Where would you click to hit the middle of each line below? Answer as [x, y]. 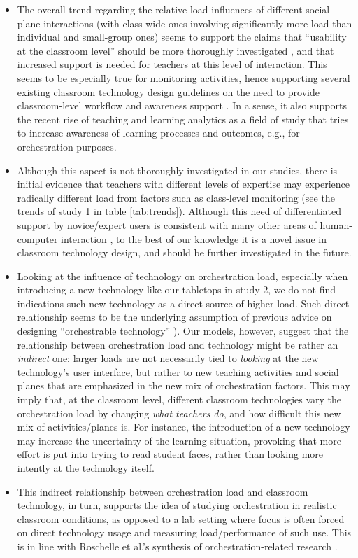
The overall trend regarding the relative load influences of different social [173, 9]
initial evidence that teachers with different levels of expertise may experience [183, 184]
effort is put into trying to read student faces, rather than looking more [170, 454]
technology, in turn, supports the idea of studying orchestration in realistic [177, 505]
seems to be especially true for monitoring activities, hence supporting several [184, 77]
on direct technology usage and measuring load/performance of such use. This [184, 532]
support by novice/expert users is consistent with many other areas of [167, 224]
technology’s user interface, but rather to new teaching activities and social [178, 371]
